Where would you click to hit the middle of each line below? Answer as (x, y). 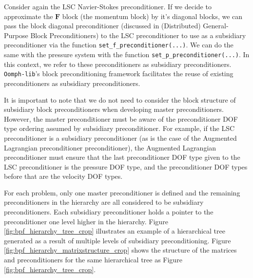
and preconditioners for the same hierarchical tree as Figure (93, 260)
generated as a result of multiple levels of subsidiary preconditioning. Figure (117, 240)
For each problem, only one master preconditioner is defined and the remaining (122, 192)
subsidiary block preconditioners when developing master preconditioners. (114, 109)
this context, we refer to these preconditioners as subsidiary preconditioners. (118, 64)
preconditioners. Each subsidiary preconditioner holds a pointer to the (109, 212)
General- (216, 26)
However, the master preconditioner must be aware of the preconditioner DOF (121, 118)
